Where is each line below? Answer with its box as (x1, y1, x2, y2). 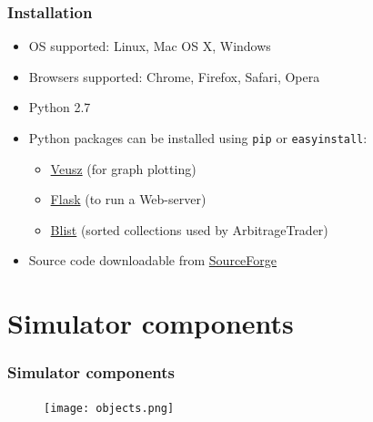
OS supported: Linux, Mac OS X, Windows (28, 36, 271, 56)
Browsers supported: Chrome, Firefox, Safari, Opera (28, 67, 320, 86)
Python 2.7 (28, 98, 91, 117)
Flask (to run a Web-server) (50, 190, 207, 209)
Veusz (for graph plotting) (50, 159, 197, 178)
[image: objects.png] (44, 401, 175, 415)
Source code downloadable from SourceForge (28, 251, 277, 270)
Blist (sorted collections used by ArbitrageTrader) (50, 220, 328, 239)
